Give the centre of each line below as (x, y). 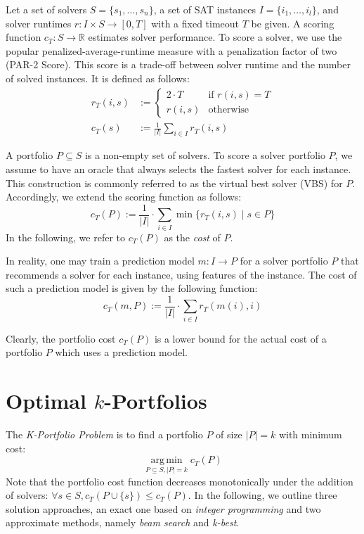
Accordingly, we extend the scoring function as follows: (124, 197)
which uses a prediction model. (121, 352)
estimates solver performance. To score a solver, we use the (215, 37)
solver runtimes (39, 23)
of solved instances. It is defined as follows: (98, 78)
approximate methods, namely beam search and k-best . (123, 522)
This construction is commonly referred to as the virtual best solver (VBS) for (174, 183)
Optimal (46, 401)
